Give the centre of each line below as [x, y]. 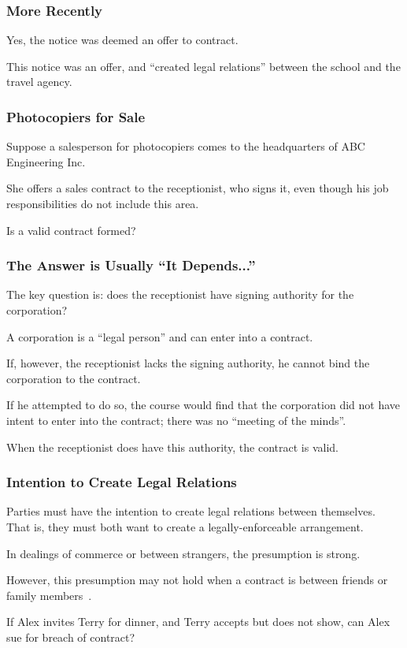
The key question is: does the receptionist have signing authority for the [180, 294]
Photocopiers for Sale [76, 116]
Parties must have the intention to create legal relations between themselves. [191, 511]
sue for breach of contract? [71, 637]
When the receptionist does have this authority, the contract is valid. [172, 447]
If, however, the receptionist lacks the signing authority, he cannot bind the [188, 363]
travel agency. [39, 82]
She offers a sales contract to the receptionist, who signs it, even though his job [198, 188]
